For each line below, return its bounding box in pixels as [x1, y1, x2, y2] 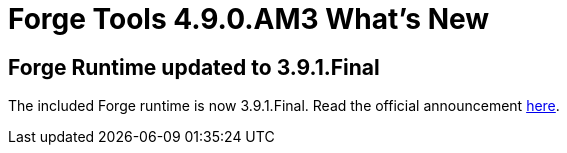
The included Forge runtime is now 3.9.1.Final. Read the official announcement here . [8, 97, 560, 115]
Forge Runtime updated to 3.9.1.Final [8, 54, 380, 80]
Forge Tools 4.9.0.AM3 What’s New [8, 2, 490, 36]
